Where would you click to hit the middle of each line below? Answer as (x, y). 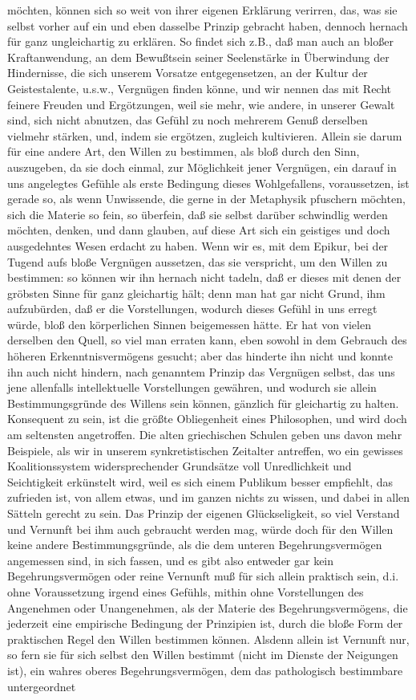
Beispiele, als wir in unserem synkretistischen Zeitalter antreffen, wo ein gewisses (205, 450)
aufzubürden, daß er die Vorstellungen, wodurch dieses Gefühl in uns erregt (192, 309)
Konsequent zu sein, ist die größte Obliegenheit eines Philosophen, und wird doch (207, 419)
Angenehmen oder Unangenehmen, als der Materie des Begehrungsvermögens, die (208, 607)
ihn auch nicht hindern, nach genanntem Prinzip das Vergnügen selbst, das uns (201, 371)
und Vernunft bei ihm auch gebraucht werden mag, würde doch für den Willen (200, 529)
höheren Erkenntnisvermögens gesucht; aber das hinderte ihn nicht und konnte (200, 356)
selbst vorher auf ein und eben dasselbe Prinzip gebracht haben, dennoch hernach (208, 25)
